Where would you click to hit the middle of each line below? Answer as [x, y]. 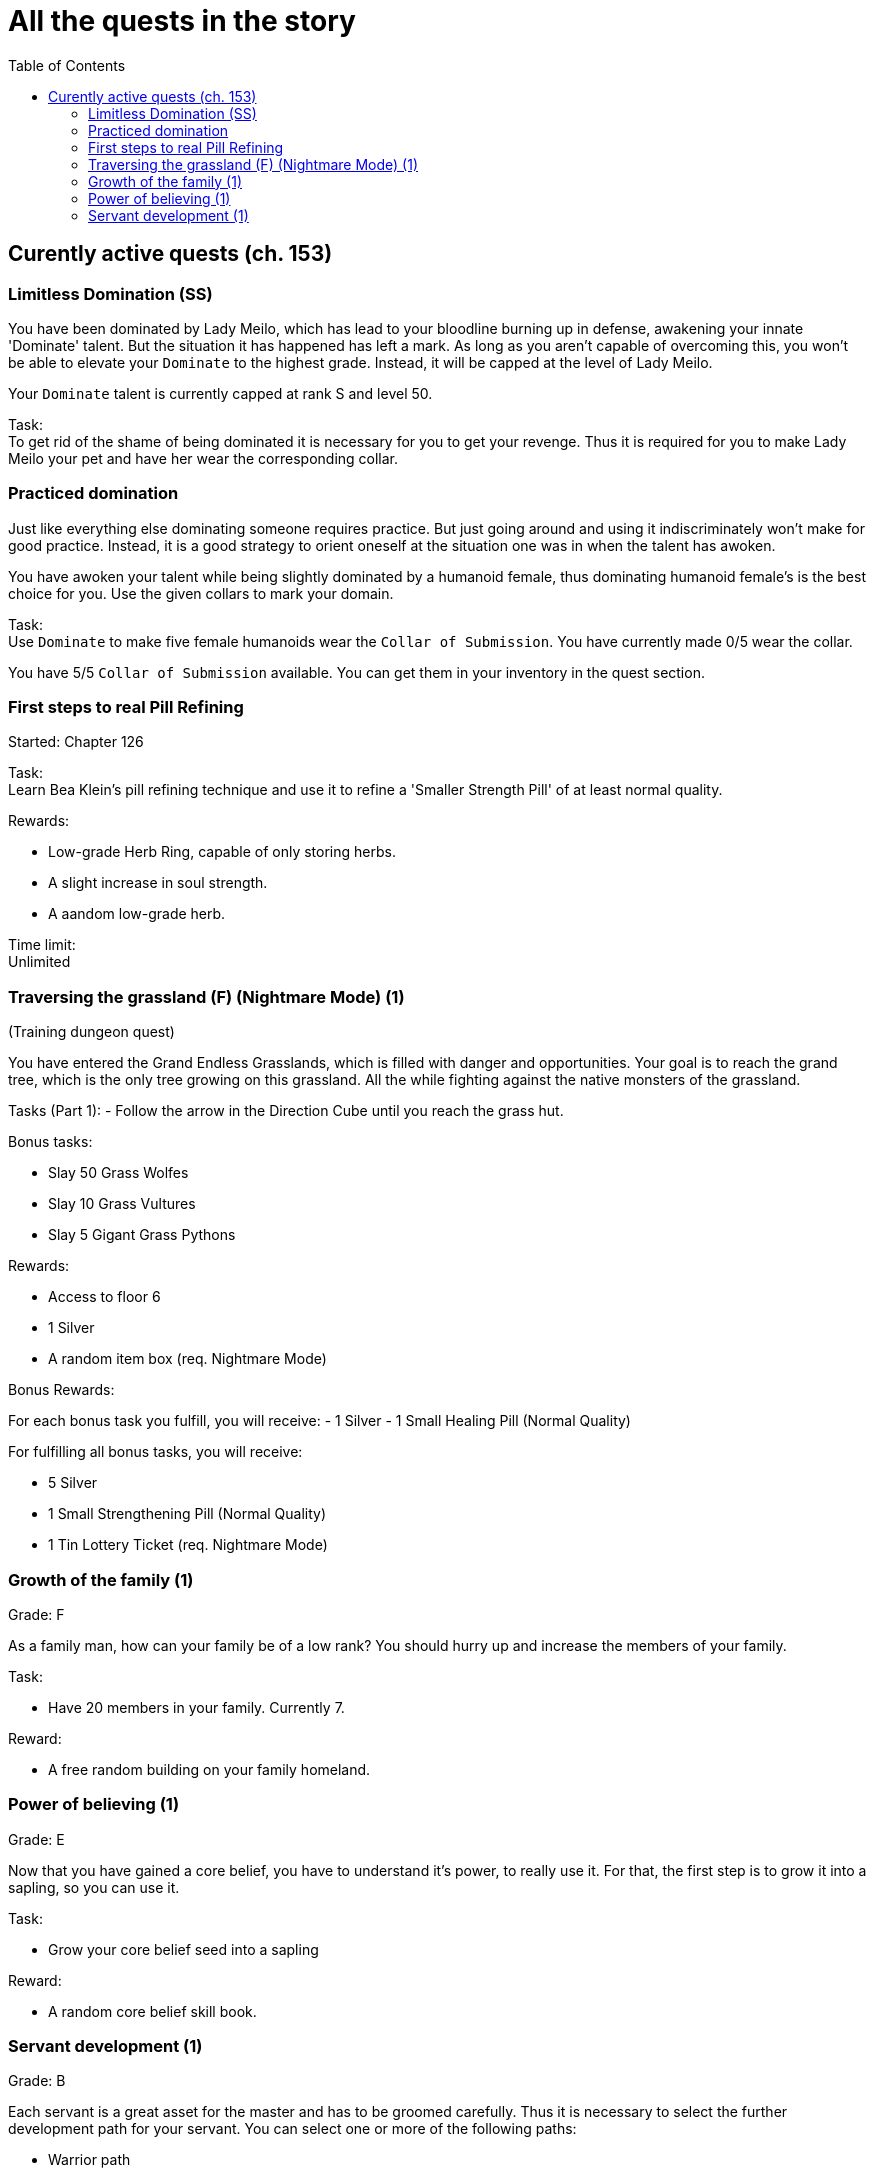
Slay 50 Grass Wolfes [118, 1173]
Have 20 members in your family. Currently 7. [196, 1707]
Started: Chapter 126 [76, 742]
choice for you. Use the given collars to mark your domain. [201, 593]
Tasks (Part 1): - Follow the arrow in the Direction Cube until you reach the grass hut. [286, 1111]
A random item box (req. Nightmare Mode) [187, 1359]
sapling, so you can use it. [94, 1887]
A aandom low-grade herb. [137, 914]
